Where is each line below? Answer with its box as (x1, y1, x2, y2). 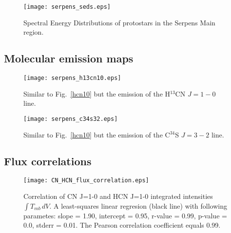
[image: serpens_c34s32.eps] (23, 115, 118, 122)
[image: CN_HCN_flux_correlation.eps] (23, 177, 149, 184)
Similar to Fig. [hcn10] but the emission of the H (23, 88, 171, 98)
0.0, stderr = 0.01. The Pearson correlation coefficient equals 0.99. (23, 220, 221, 230)
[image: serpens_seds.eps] (23, 3, 111, 10)
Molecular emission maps (4, 51, 134, 66)
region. (23, 27, 44, 37)
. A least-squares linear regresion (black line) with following (49, 200, 227, 211)
